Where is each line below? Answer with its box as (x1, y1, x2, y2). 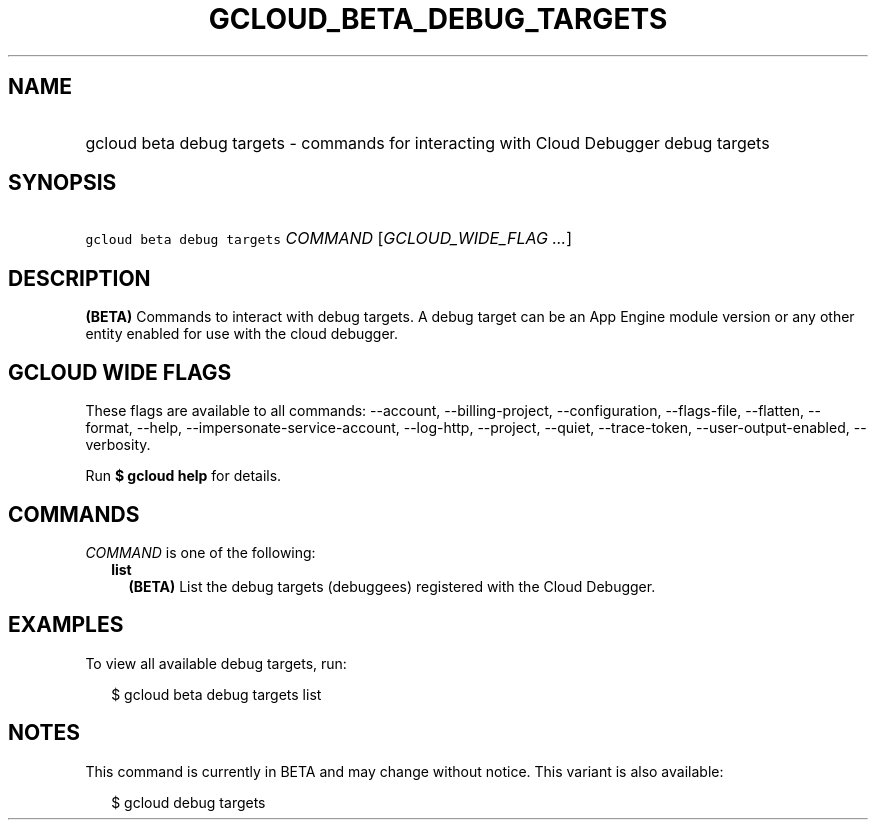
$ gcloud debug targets (111, 793, 266, 811)
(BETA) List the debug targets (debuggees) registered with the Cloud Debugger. (128, 577, 656, 595)
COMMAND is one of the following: (85, 543, 316, 561)
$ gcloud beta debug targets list (111, 685, 322, 703)
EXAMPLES (8, 612, 124, 638)
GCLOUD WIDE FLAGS (8, 359, 232, 385)
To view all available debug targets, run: (85, 654, 347, 672)
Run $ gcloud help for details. (85, 467, 282, 485)
